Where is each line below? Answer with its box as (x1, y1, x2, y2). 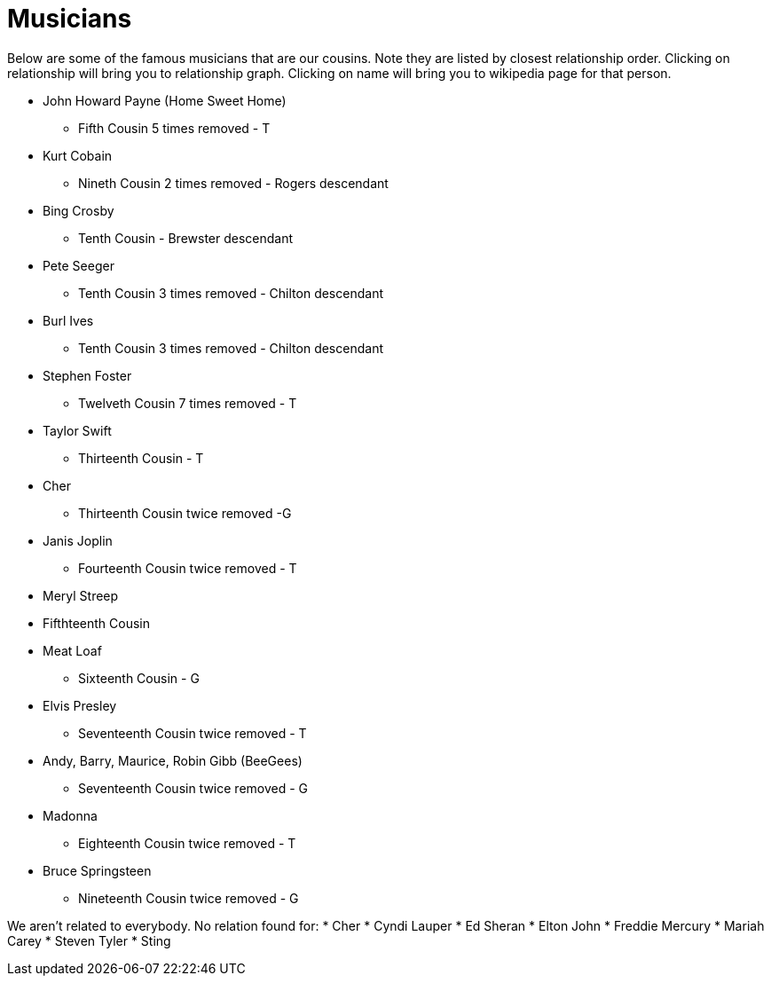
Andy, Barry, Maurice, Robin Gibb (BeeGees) (43, 752, 303, 768)
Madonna (43, 807, 98, 823)
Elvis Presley (43, 697, 117, 713)
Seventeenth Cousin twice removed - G (78, 780, 309, 796)
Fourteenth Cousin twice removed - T (78, 560, 297, 576)
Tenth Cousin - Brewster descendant (78, 230, 294, 246)
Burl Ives (43, 312, 94, 328)
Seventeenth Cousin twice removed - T (78, 725, 307, 741)
